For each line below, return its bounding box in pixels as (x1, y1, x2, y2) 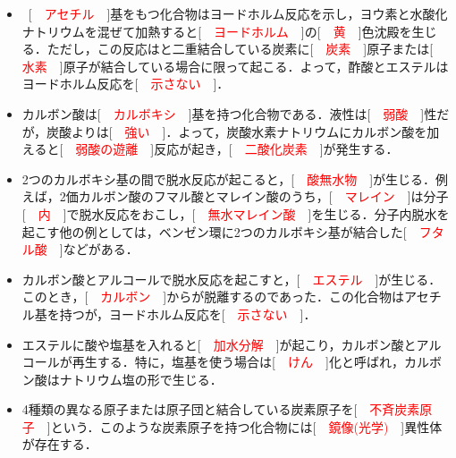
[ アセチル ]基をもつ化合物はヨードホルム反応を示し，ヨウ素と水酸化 (28, 4, 448, 22)
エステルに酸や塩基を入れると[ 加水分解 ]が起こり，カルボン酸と (21, 335, 417, 353)
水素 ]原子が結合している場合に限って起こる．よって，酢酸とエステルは (21, 56, 449, 75)
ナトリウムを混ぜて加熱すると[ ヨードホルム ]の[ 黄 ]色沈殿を (21, 21, 412, 40)
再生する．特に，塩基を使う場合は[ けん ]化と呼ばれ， (72, 352, 404, 371)
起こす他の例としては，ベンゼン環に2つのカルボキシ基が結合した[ (21, 222, 407, 241)
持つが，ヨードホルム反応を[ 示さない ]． (59, 304, 317, 323)
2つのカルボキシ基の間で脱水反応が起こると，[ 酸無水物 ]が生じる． (21, 169, 436, 188)
